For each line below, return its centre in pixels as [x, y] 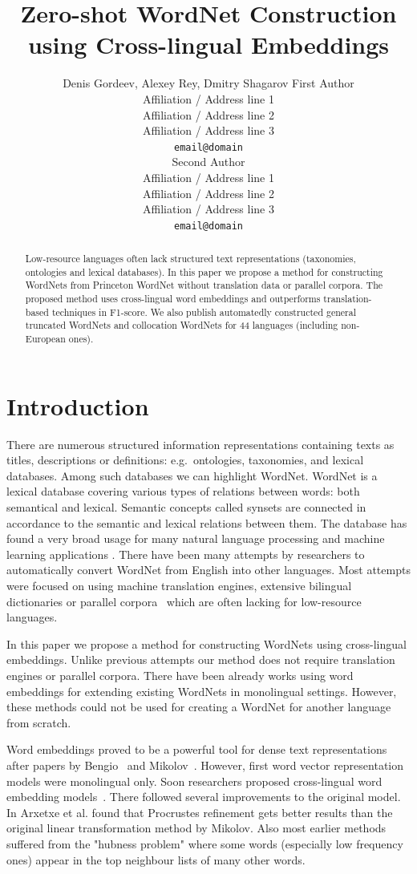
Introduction [78, 405]
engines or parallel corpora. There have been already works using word [180, 676]
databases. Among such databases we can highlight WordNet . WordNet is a [192, 475]
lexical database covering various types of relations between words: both [183, 491]
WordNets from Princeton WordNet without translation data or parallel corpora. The [204, 285]
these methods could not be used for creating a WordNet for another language [199, 707]
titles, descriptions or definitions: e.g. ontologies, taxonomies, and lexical [185, 460]
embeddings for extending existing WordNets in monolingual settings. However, [202, 691]
